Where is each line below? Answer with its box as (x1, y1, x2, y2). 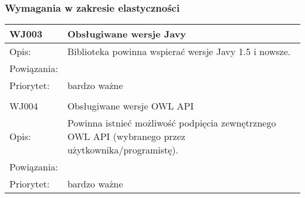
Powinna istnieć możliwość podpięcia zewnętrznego (67, 116, 276, 130)
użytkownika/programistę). (67, 143, 178, 157)
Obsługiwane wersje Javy (67, 27, 187, 41)
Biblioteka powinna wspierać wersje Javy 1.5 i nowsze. (67, 45, 291, 59)
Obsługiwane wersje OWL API (67, 99, 194, 113)
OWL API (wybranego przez (67, 129, 185, 144)
